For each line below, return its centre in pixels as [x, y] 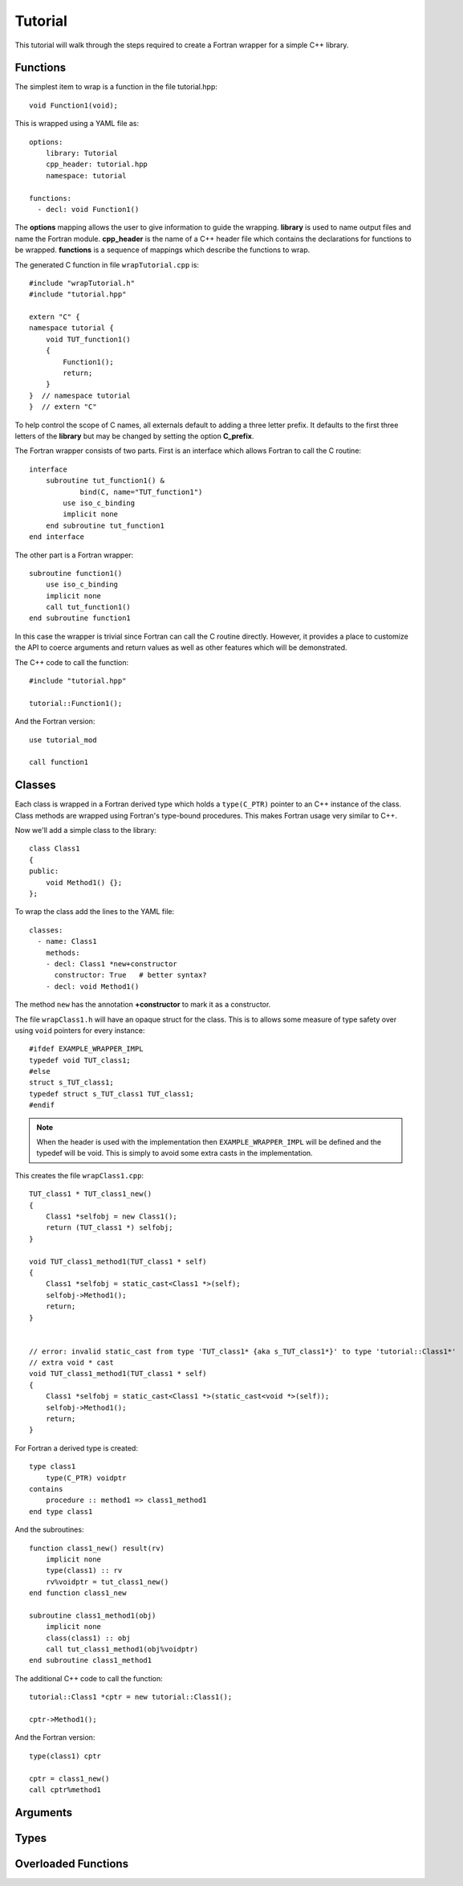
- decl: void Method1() [92, 986]
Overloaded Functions [71, 1864]
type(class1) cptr [65, 1756]
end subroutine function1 [80, 618]
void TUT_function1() [88, 339]
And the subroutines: [49, 1529]
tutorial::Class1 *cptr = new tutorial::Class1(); [131, 1697]
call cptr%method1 [65, 1790]
